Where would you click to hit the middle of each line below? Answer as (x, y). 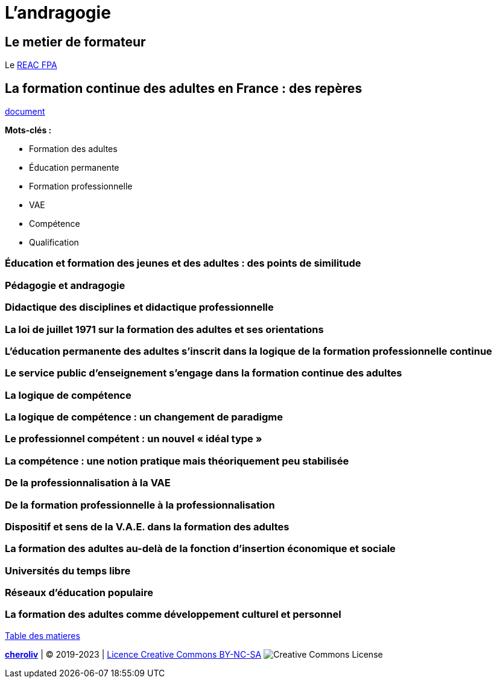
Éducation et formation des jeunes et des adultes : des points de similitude (183, 263)
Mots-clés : (28, 130)
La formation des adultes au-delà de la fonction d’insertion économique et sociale (200, 549)
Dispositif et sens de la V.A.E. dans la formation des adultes (147, 526)
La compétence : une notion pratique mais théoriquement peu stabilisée (177, 461)
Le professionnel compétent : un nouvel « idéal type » (134, 439)
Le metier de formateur (75, 42)
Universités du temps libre (68, 570)
